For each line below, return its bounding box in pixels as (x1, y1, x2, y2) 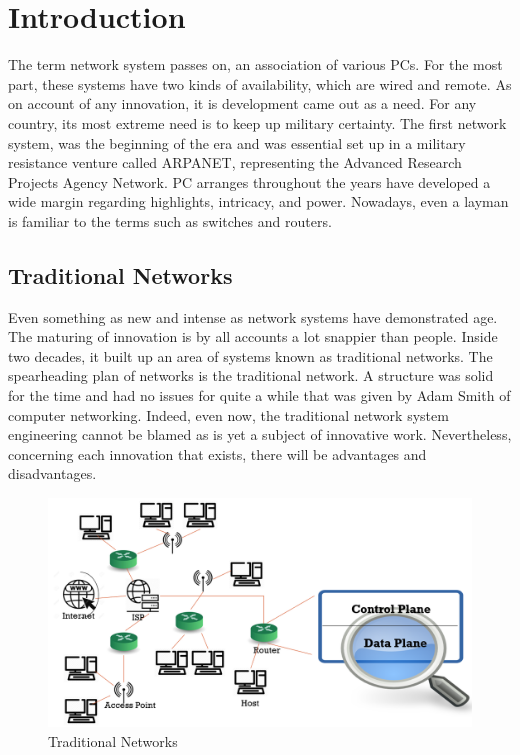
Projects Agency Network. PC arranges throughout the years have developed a (8, 171, 491, 192)
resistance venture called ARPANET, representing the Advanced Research (8, 152, 462, 173)
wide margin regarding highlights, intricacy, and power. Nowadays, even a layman (8, 191, 509, 212)
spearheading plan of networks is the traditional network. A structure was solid (8, 365, 494, 386)
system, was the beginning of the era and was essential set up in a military (8, 132, 466, 153)
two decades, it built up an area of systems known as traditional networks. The (8, 345, 493, 366)
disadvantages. (8, 463, 97, 484)
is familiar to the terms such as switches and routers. (8, 210, 332, 231)
